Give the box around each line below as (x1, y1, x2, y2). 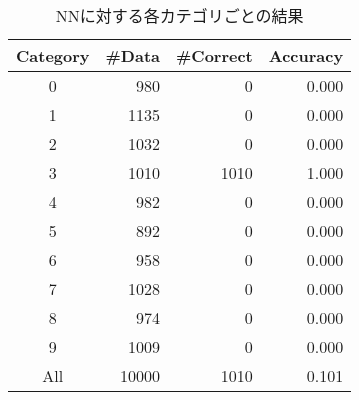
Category (16, 44, 90, 67)
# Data (105, 44, 161, 67)
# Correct (176, 44, 253, 67)
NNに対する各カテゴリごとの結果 (55, 4, 304, 27)
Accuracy (268, 44, 344, 67)
